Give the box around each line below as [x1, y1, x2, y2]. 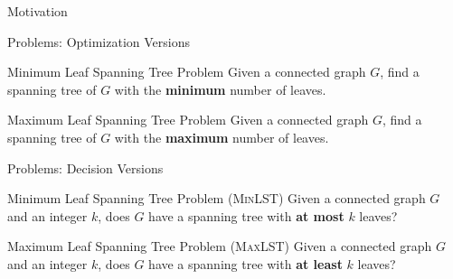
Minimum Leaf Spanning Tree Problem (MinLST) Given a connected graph [7, 189, 426, 208]
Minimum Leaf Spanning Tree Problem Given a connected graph [7, 62, 366, 81]
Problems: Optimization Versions [7, 32, 190, 51]
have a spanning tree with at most [148, 206, 344, 225]
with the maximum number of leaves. [114, 127, 329, 146]
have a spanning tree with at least [148, 254, 343, 273]
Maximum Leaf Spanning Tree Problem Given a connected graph [7, 110, 369, 129]
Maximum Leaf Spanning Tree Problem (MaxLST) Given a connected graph [7, 237, 432, 256]
